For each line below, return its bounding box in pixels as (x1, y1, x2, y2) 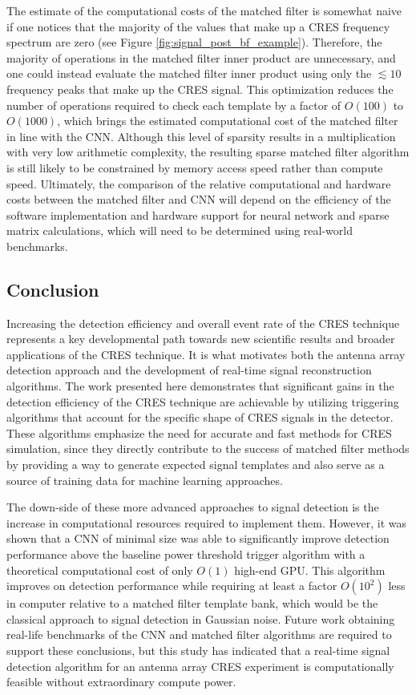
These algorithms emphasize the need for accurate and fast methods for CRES (6, 424, 392, 441)
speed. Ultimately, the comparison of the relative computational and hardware (6, 175, 391, 192)
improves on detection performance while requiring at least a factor (6, 577, 337, 594)
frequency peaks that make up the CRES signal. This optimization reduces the (6, 80, 394, 97)
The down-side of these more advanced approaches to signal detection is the (6, 499, 379, 515)
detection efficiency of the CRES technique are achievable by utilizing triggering (6, 393, 399, 410)
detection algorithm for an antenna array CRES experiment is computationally (6, 657, 394, 674)
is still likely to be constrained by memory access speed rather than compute (6, 159, 383, 176)
